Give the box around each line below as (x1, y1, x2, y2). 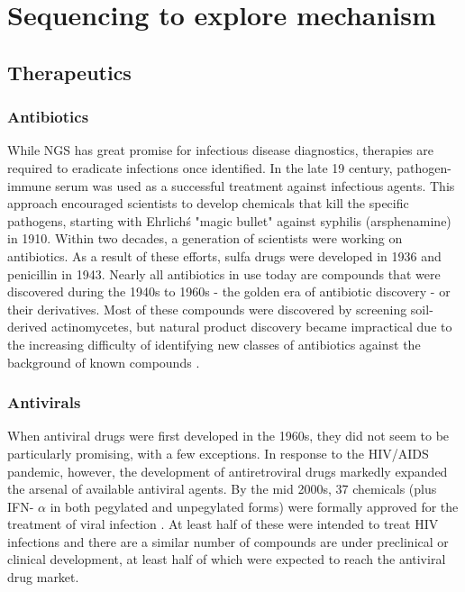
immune (7, 176, 51, 195)
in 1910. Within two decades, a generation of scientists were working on (7, 229, 403, 248)
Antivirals (7, 391, 81, 414)
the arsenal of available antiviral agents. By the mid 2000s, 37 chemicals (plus (7, 479, 437, 498)
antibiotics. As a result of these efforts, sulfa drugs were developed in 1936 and (7, 246, 442, 265)
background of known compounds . (7, 352, 200, 371)
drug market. (7, 568, 79, 587)
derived (7, 317, 48, 336)
